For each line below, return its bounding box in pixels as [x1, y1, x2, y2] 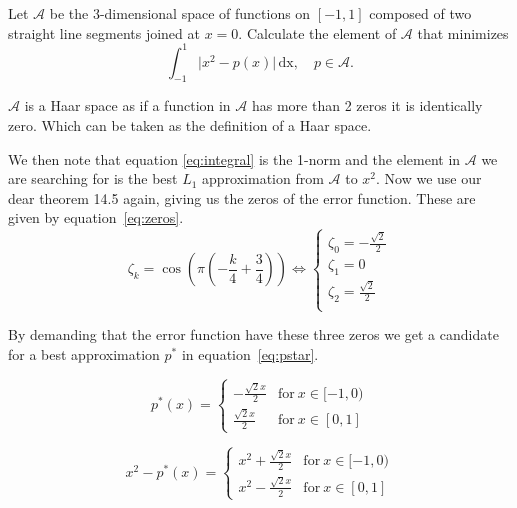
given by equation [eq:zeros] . [8, 207, 184, 228]
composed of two [369, 3, 472, 23]
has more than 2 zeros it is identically [251, 95, 483, 116]
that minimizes [417, 22, 509, 43]
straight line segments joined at [8, 22, 200, 43]
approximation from [202, 168, 324, 189]
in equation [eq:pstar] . [181, 344, 319, 365]
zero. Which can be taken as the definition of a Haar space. [8, 115, 372, 136]
